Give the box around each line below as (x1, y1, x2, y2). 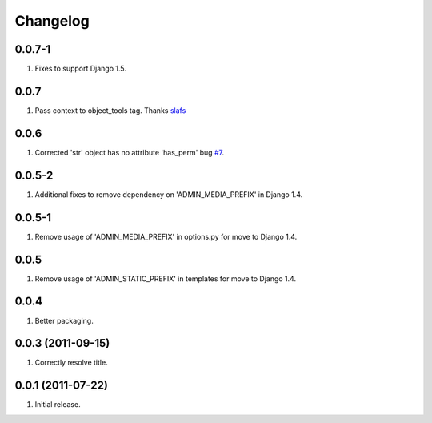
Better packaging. (34, 316, 94, 325)
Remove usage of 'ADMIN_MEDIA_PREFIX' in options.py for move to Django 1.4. (34, 232, 298, 241)
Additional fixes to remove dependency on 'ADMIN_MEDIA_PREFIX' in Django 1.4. (34, 189, 303, 199)
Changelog (14, 12, 90, 30)
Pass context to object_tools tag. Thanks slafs (34, 105, 186, 115)
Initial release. (34, 400, 81, 409)
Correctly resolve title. (34, 357, 108, 368)
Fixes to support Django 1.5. (34, 64, 127, 74)
